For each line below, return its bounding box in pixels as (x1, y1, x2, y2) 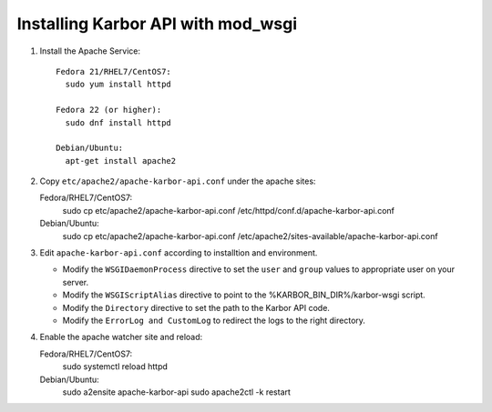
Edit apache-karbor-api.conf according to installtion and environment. (39, 247, 318, 258)
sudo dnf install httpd (65, 117, 172, 127)
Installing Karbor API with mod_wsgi (16, 14, 298, 34)
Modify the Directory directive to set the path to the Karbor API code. (62, 302, 330, 313)
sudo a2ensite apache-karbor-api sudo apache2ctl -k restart (62, 387, 292, 397)
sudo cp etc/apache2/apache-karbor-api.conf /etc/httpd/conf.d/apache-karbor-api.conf (62, 205, 395, 216)
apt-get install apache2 (65, 156, 177, 166)
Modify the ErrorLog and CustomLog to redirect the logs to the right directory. (62, 315, 366, 326)
